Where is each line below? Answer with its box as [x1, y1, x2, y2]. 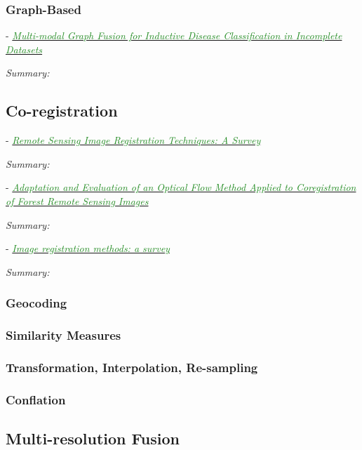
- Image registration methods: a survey [6, 241, 170, 256]
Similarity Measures [6, 326, 121, 344]
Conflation [6, 390, 66, 408]
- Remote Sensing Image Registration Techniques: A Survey [6, 133, 261, 147]
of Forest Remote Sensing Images [6, 193, 149, 208]
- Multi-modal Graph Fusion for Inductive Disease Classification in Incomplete [6, 28, 342, 43]
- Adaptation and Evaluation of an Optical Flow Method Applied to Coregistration [6, 180, 356, 194]
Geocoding [6, 294, 67, 312]
